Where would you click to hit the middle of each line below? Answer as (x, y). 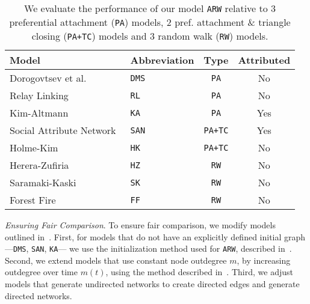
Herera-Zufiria (39, 165)
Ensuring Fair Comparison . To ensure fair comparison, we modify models (140, 225)
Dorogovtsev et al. (48, 78)
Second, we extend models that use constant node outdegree (116, 260)
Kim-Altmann (39, 113)
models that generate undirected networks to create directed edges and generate (152, 284)
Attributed (264, 60)
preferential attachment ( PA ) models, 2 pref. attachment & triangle (150, 22)
